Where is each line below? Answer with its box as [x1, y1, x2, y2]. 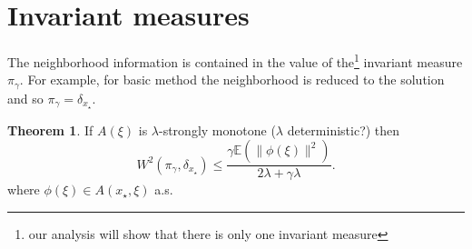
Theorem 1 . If [7, 120, 93, 139]
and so [7, 88, 44, 107]
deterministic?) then [287, 120, 400, 139]
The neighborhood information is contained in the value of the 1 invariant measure [7, 50, 463, 71]
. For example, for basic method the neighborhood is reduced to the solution [19, 70, 445, 89]
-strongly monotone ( [159, 120, 276, 139]
